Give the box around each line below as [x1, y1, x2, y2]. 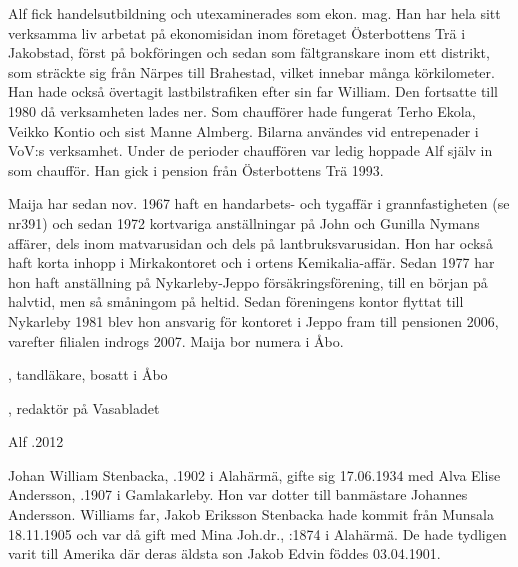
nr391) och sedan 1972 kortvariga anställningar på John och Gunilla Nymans [8, 212, 480, 233]
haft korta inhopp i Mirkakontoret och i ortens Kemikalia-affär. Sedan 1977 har [8, 252, 495, 273]
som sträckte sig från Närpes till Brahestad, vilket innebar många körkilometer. [8, 61, 495, 82]
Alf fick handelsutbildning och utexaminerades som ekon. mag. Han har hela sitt [8, 3, 501, 23]
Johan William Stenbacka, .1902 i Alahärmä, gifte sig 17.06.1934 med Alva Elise [8, 464, 501, 485]
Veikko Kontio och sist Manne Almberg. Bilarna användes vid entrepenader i [8, 120, 479, 141]
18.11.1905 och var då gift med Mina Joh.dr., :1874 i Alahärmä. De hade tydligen [8, 523, 507, 544]
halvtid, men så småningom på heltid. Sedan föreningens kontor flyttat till [8, 291, 464, 312]
